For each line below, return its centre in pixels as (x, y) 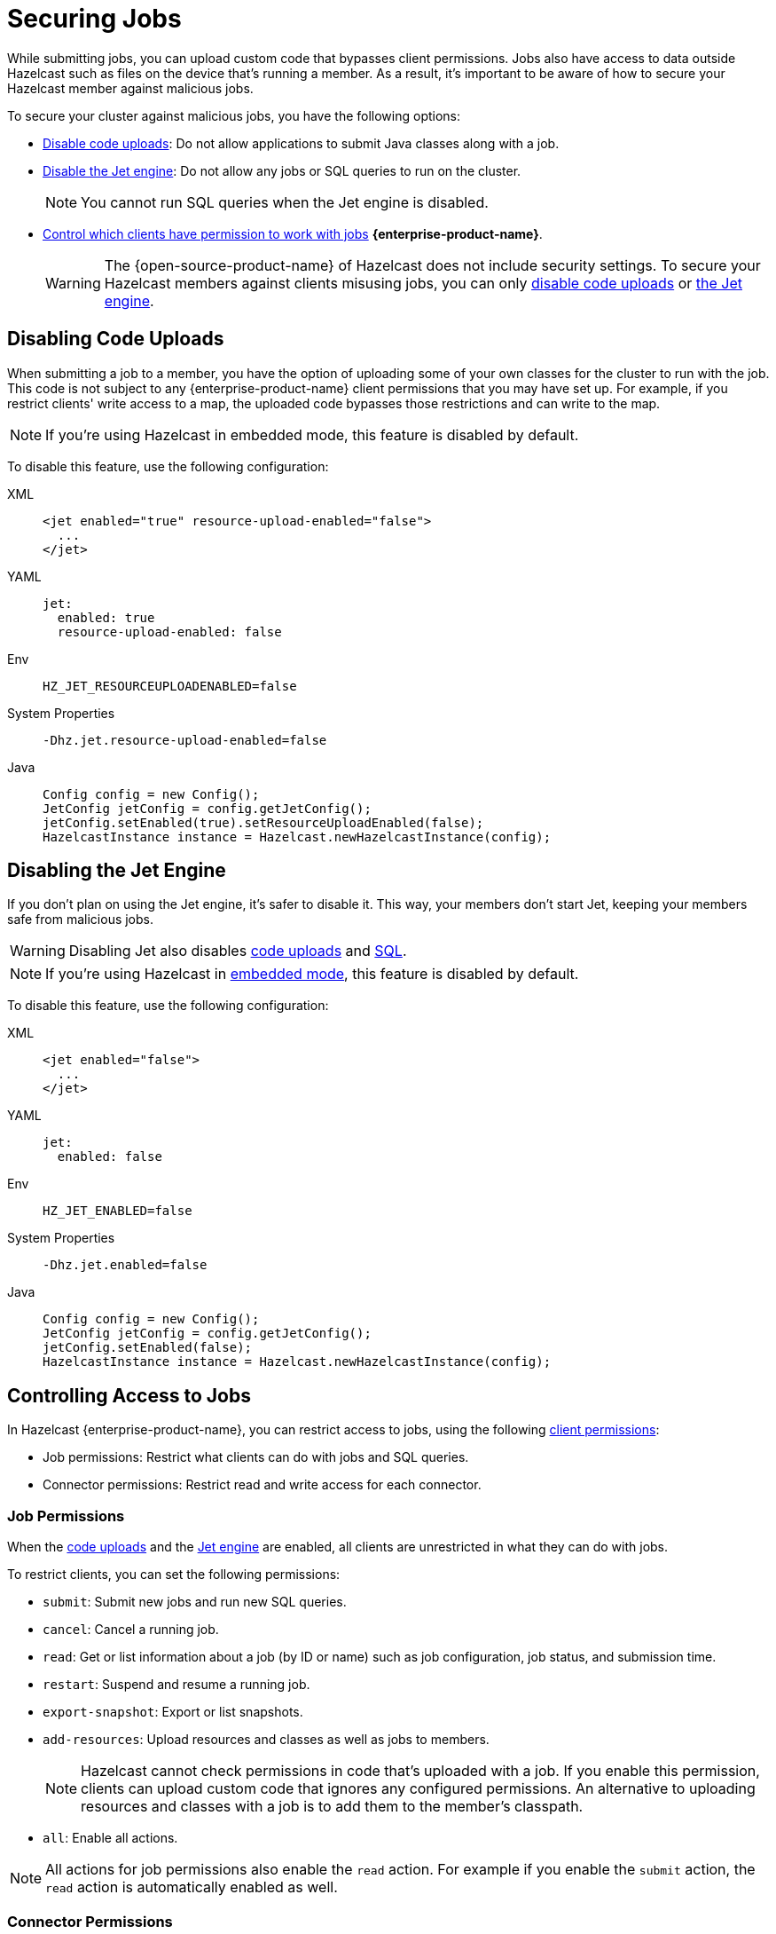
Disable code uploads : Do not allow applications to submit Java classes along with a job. (301, 143)
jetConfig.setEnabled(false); (148, 1348)
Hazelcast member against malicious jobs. (130, 88)
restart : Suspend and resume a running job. (176, 1685)
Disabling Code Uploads (116, 339)
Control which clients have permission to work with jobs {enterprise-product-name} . (293, 233)
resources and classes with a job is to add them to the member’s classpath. (332, 1807)
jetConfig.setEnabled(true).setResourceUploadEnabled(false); (263, 822)
